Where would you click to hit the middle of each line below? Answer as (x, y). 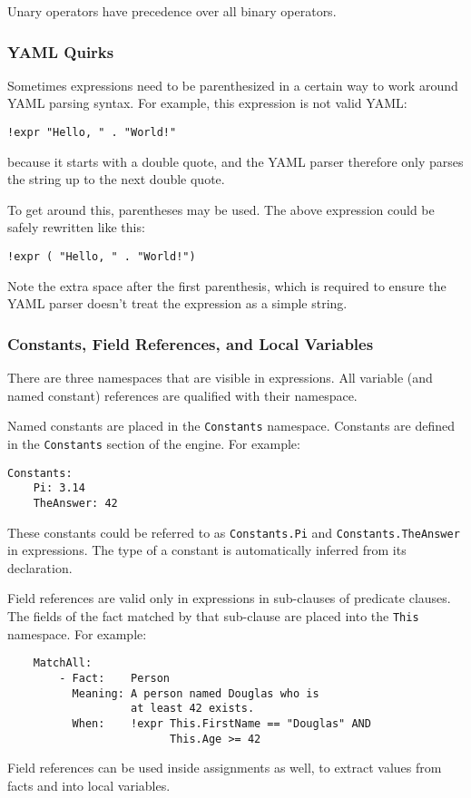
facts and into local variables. (89, 785)
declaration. (40, 567)
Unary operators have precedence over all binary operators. (172, 11)
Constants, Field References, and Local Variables (191, 343)
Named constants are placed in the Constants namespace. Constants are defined (231, 426)
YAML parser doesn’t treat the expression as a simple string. (177, 303)
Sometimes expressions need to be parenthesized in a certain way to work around (233, 85)
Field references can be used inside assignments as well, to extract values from (225, 768)
